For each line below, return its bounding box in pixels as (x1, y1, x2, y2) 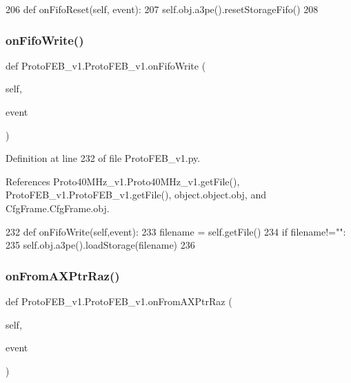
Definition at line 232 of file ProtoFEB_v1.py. (6, 151, 201, 165)
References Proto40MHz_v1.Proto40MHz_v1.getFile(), (6, 174, 240, 188)
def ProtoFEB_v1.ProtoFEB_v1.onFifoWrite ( (6, 58, 206, 72)
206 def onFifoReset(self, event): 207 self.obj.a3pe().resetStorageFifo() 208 (6, 2, 319, 16)
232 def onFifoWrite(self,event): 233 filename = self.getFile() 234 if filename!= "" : (6, 224, 346, 238)
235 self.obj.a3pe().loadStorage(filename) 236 (6, 238, 195, 252)
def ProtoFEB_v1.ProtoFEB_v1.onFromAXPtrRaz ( (6, 293, 232, 308)
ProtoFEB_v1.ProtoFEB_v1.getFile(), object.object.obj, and (6, 187, 266, 202)
